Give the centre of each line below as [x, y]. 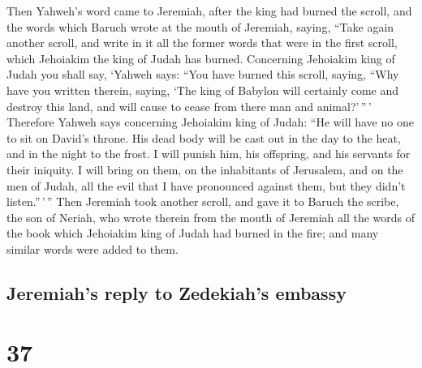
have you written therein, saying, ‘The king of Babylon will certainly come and [203, 90]
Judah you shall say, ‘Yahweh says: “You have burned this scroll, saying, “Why [203, 74]
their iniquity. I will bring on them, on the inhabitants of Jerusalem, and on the [205, 169]
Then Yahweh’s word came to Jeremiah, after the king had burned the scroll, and [209, 11]
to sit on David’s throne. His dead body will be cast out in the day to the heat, [204, 137]
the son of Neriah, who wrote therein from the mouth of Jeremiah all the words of [211, 217]
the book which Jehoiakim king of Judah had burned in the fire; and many [193, 233]
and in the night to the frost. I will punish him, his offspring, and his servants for [209, 154]
